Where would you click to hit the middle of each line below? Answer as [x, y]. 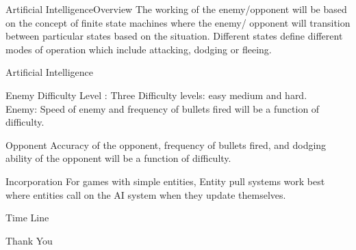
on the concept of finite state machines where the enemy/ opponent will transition [178, 22]
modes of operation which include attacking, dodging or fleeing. [139, 49]
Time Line [27, 218]
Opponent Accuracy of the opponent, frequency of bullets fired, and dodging [166, 144]
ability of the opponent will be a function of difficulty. [118, 158]
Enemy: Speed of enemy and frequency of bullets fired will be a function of [163, 108]
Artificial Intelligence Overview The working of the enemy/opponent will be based [176, 9]
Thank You [29, 240]
